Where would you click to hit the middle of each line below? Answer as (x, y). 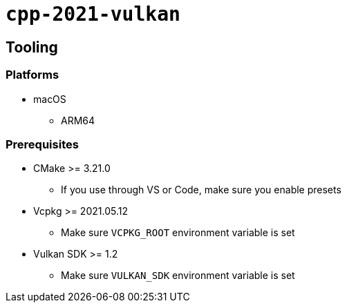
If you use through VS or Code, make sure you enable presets (201, 190)
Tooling (32, 47)
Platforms (32, 75)
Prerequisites (42, 144)
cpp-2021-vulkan (93, 14)
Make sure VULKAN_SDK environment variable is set (178, 276)
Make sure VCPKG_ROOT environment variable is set (178, 233)
